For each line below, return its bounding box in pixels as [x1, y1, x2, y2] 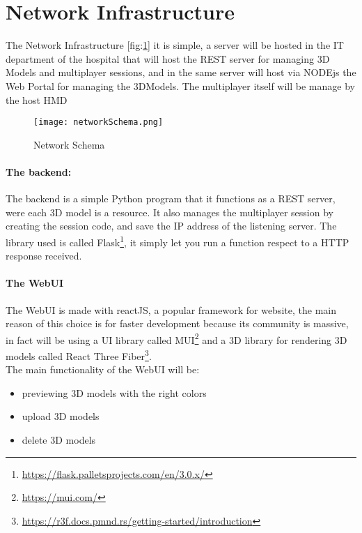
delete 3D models [22, 433, 96, 447]
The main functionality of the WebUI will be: [6, 362, 200, 377]
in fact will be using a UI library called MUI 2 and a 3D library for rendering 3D [6, 330, 347, 347]
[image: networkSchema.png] [33, 117, 164, 128]
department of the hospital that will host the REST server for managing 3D [6, 51, 330, 66]
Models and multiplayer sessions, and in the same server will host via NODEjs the [6, 65, 356, 80]
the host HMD [6, 92, 68, 107]
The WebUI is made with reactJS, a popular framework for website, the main [6, 302, 336, 317]
